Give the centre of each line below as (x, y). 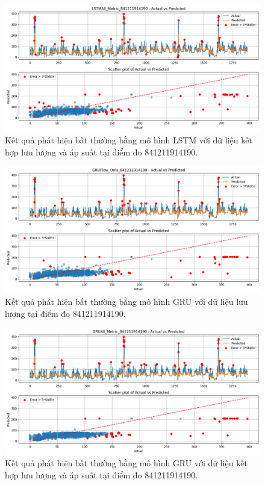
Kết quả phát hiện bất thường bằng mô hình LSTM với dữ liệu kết (129, 139)
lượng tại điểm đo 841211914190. (65, 313)
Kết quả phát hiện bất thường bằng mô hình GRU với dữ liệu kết (126, 463)
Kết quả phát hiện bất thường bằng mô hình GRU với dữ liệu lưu (126, 302)
